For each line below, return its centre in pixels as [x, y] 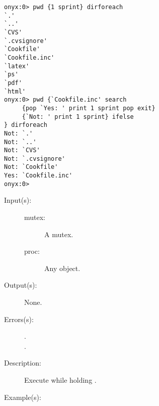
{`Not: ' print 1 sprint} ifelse [78, 117]
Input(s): [18, 200]
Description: [23, 363]
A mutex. [59, 234]
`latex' [17, 66]
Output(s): [21, 285]
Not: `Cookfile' [31, 167]
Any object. [62, 268]
